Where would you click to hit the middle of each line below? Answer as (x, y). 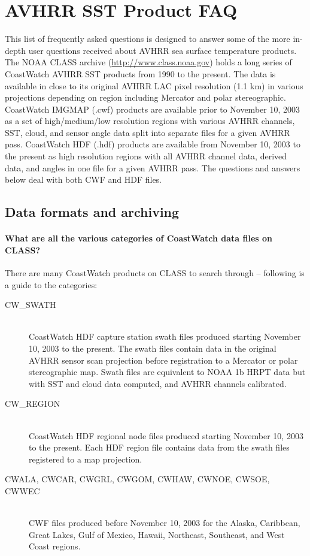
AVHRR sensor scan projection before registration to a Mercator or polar (163, 360)
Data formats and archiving (92, 212)
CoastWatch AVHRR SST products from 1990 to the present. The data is (140, 73)
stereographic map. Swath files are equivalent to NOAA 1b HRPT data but (167, 372)
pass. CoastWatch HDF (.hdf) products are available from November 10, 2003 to (153, 144)
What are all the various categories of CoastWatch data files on (139, 238)
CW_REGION (33, 404)
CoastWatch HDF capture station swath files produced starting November (165, 336)
